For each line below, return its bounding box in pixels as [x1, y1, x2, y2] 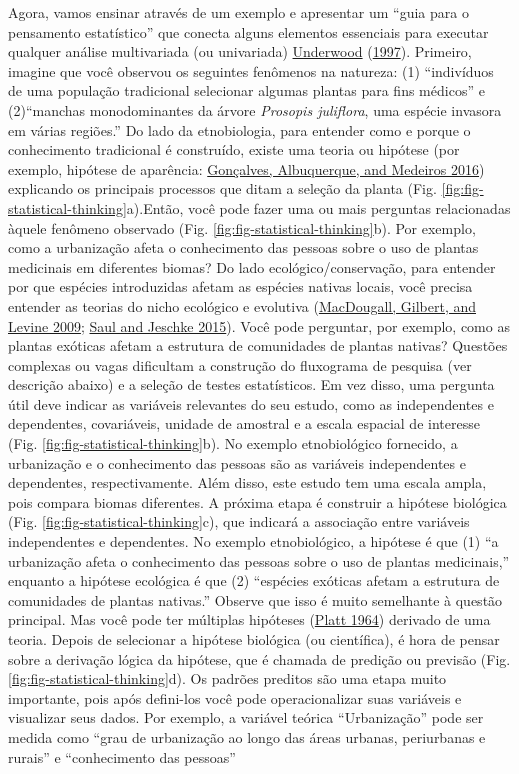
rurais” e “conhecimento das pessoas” [8, 746, 236, 767]
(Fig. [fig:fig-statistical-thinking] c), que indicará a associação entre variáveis [8, 511, 470, 532]
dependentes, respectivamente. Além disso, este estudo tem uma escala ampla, [8, 472, 487, 493]
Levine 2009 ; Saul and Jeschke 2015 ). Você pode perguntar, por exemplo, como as [8, 315, 510, 336]
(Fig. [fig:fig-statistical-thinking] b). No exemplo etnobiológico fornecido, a [8, 433, 458, 454]
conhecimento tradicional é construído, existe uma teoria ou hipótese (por [8, 139, 460, 160]
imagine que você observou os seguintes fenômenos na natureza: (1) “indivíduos [8, 60, 494, 81]
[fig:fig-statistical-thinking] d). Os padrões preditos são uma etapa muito [8, 668, 447, 689]
